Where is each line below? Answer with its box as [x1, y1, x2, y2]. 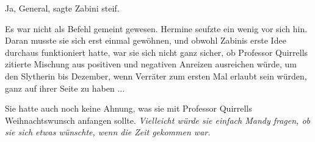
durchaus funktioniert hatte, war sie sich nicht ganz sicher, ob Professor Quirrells [5, 46, 308, 58]
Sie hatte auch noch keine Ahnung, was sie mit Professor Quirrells [5, 102, 252, 115]
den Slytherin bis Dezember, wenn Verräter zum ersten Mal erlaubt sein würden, [5, 69, 307, 82]
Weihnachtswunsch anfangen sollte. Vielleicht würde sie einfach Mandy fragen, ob [5, 113, 311, 126]
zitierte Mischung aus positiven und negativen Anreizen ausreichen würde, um [5, 58, 297, 70]
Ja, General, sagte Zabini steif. [5, 2, 120, 14]
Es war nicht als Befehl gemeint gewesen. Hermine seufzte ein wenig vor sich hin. [5, 22, 308, 35]
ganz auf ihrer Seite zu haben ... [5, 81, 125, 94]
